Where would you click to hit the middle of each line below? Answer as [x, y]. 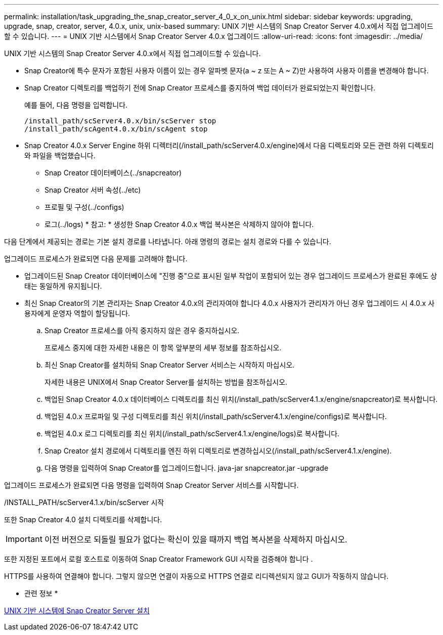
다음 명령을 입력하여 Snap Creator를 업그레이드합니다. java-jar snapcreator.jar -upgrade [187, 468]
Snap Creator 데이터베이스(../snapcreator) [113, 173]
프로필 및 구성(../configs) [84, 207]
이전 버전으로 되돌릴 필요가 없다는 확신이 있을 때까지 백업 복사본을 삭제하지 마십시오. [196, 539]
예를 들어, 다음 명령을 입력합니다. [76, 105]
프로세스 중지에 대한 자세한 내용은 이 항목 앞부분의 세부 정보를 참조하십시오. [163, 348]
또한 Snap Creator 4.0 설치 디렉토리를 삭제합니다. [83, 519]
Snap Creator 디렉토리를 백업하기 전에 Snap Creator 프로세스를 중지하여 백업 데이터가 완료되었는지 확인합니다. [200, 88]
